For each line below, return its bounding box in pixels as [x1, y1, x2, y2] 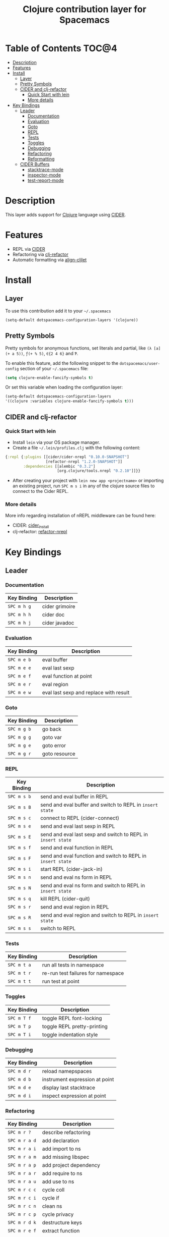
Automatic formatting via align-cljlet [12, 256, 87, 263]
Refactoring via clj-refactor [12, 251, 69, 257]
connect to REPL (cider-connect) [40, 815, 120, 822]
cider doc [42, 611, 65, 618]
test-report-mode [27, 177, 64, 183]
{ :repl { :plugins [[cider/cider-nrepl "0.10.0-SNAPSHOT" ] [5, 454, 129, 460]
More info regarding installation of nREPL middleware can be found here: [5, 512, 156, 518]
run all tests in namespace [42, 962, 104, 969]
